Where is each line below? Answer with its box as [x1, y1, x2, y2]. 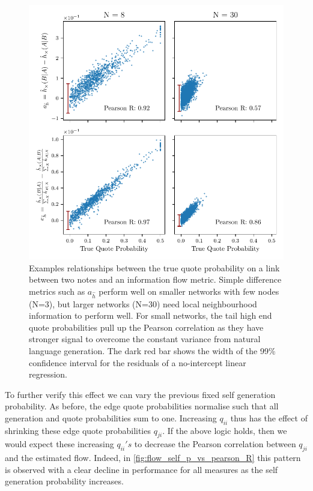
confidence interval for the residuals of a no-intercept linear [29, 356, 246, 369]
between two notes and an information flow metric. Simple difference [29, 273, 282, 286]
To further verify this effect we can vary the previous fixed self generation [5, 388, 276, 400]
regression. [29, 368, 68, 381]
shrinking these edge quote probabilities [5, 424, 151, 436]
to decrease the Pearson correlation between [134, 438, 296, 450]
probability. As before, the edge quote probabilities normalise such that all [5, 400, 279, 412]
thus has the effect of [230, 411, 308, 424]
